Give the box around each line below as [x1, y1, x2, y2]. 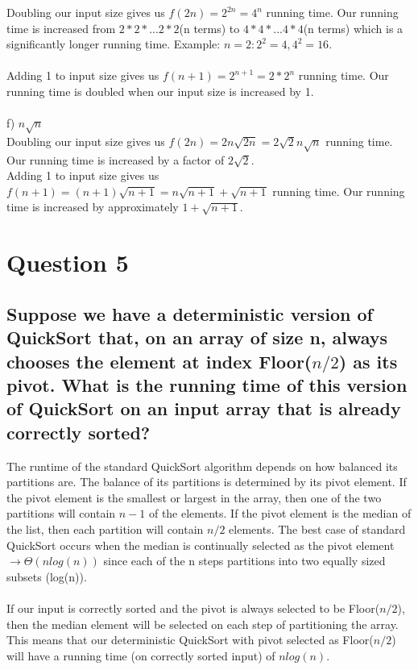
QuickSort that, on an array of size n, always [6, 325, 388, 350]
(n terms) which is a [303, 19, 404, 36]
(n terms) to [179, 19, 240, 36]
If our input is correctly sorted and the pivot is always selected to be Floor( [6, 599, 380, 616]
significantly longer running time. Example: [6, 35, 221, 52]
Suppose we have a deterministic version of [6, 301, 373, 326]
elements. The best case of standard [229, 520, 406, 537]
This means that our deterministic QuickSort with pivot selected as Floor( [6, 631, 374, 648]
